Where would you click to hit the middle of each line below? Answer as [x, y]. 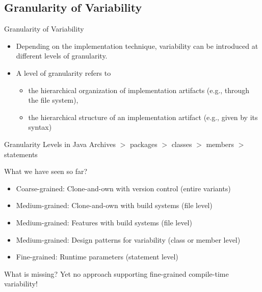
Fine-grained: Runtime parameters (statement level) [97, 257]
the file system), [53, 100]
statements [21, 154]
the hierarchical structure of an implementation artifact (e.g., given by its [143, 117]
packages [143, 144]
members [220, 144]
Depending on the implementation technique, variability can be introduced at [137, 46]
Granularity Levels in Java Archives [60, 144]
